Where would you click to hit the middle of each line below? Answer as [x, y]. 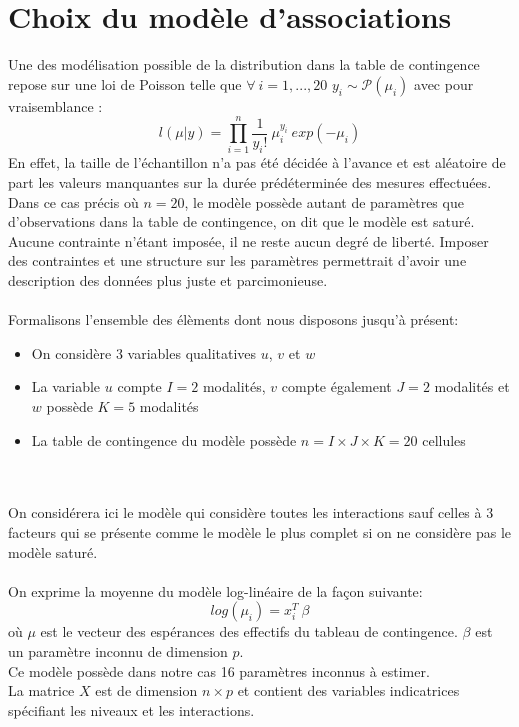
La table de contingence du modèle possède [164, 439]
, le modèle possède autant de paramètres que [324, 201]
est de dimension [146, 690]
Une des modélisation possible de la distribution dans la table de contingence [244, 64]
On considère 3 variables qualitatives [144, 352]
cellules [444, 439]
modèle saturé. [53, 551]
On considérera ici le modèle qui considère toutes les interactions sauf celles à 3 [251, 512]
